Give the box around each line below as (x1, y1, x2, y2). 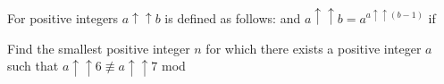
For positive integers (7, 9, 119, 28)
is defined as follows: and (164, 9, 301, 28)
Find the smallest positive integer (7, 38, 190, 57)
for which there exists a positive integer (205, 38, 422, 57)
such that (7, 56, 59, 75)
